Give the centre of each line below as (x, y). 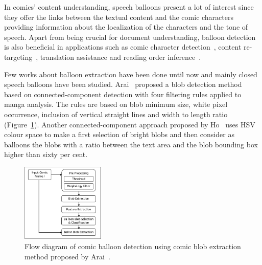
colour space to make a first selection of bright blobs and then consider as (119, 134)
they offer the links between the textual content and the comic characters (119, 17)
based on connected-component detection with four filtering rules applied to (123, 94)
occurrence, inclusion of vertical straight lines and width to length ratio (116, 114)
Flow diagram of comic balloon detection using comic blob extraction (133, 246)
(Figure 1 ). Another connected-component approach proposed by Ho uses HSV (130, 124)
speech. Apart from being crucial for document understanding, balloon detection (130, 37)
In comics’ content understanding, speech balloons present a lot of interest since (129, 7)
